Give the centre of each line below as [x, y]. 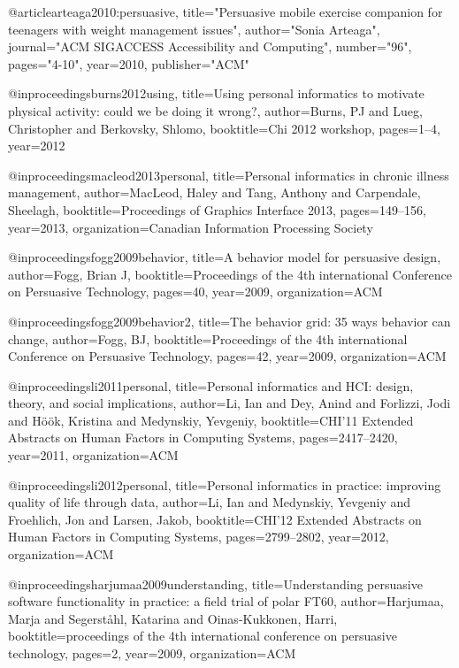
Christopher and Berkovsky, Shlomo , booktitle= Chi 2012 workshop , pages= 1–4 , [224, 128]
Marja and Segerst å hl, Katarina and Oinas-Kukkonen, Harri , [173, 618]
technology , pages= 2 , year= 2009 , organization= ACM [152, 653]
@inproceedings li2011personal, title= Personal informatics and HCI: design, [211, 385]
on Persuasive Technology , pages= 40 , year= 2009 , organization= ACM [195, 292]
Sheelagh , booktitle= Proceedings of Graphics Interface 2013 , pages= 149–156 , [217, 209]
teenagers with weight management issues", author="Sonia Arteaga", [194, 29]
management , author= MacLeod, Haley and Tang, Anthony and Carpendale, [214, 192]
